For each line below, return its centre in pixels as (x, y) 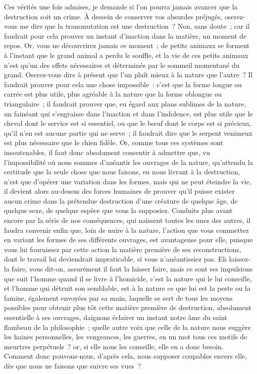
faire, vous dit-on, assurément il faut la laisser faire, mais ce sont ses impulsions (132, 269)
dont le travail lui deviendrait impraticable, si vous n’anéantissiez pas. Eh (115, 259)
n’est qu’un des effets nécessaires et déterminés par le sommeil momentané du (122, 65)
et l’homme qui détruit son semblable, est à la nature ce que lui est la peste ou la (127, 288)
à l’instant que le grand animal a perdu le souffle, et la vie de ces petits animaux (126, 55)
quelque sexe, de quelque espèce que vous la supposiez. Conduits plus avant (118, 210)
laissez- (240, 259)
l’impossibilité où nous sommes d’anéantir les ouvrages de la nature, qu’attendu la (129, 162)
